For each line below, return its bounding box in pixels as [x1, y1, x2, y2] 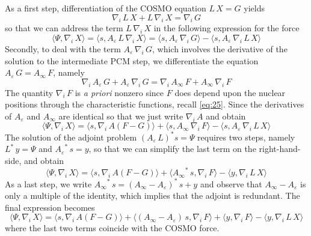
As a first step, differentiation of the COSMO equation [5, 2, 206, 14]
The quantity [5, 86, 54, 98]
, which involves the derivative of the [152, 42, 288, 55]
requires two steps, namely [197, 130, 295, 143]
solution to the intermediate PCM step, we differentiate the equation [5, 54, 259, 67]
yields [244, 2, 265, 14]
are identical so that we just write [58, 109, 183, 122]
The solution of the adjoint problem [5, 130, 137, 143]
